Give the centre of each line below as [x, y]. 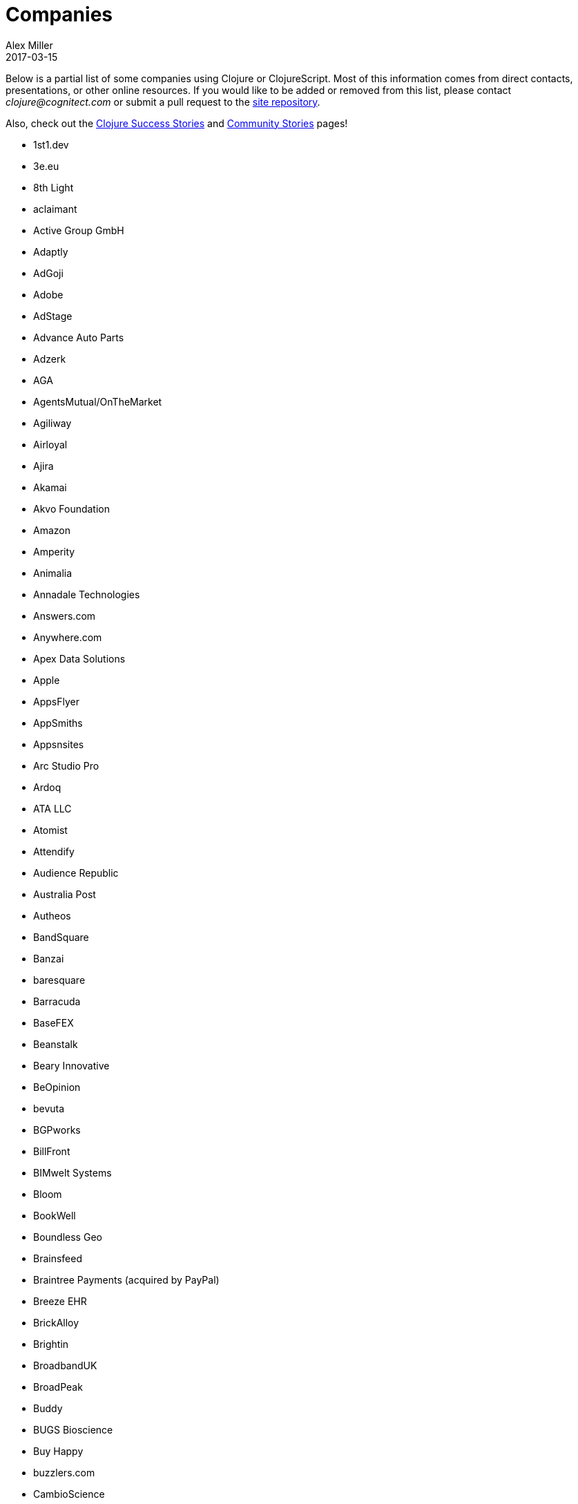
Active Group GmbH [79, 230]
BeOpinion [57, 1087]
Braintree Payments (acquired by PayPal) [126, 1279]
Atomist [50, 830]
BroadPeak [58, 1387]
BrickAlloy [56, 1322]
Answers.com [65, 616]
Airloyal [50, 444]
